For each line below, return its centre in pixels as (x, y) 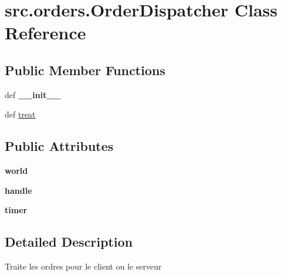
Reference (45, 33)
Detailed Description (69, 242)
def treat (20, 114)
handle (18, 190)
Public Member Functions (85, 70)
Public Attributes (59, 146)
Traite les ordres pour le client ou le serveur (83, 266)
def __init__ (33, 94)
